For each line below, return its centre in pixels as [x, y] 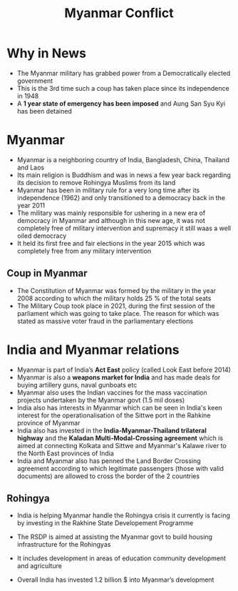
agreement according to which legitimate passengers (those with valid [120, 468]
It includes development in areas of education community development [121, 558]
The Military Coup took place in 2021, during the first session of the [116, 306]
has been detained [45, 111]
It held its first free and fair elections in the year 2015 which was [111, 243]
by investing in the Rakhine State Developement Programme [105, 523]
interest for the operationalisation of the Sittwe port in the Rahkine [114, 415]
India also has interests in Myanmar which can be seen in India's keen [119, 407]
